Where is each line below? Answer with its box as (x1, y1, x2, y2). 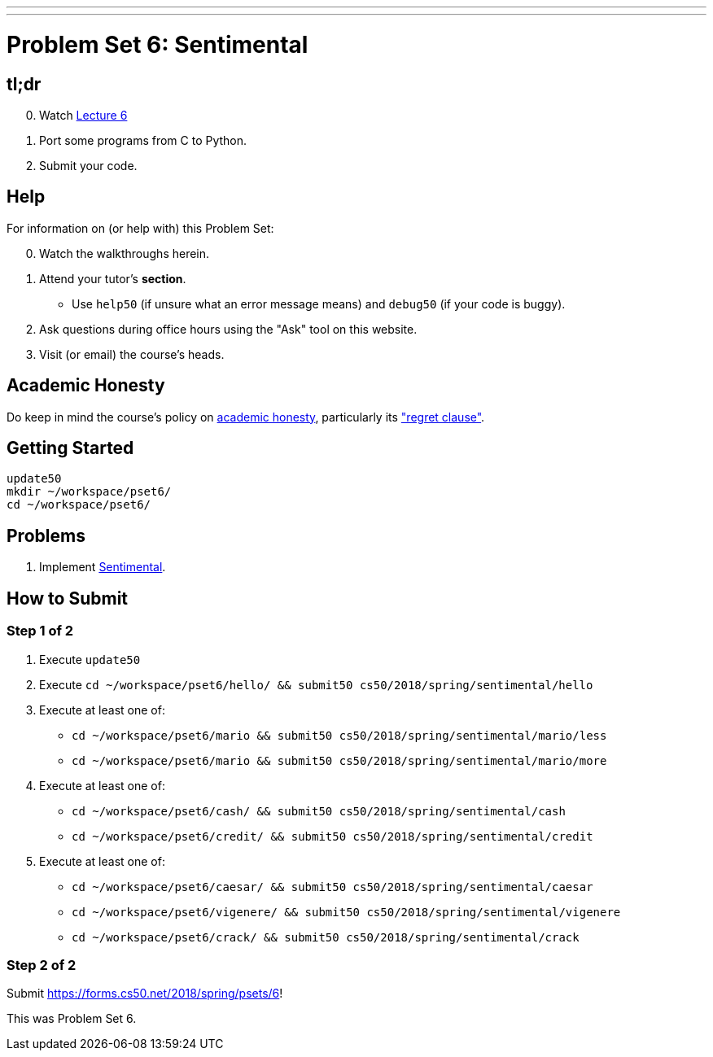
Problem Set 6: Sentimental (7, 30, 308, 59)
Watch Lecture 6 (39, 107, 128, 122)
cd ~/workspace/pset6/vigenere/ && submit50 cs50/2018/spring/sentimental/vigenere (72, 905, 621, 919)
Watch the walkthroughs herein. (39, 246, 210, 260)
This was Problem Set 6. (7, 1011, 137, 1026)
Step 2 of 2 (7, 956, 77, 973)
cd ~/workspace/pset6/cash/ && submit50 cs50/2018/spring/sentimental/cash (72, 804, 566, 818)
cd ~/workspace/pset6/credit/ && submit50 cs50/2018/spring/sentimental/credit (72, 829, 593, 843)
